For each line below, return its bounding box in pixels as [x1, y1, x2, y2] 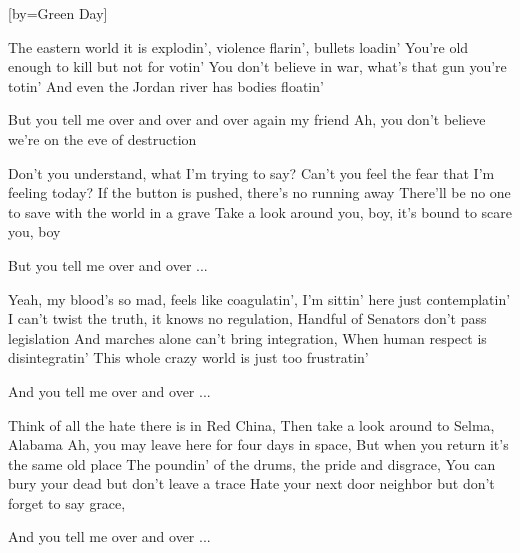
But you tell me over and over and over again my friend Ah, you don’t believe [8, 109, 486, 130]
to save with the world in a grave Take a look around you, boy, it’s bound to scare [8, 201, 512, 222]
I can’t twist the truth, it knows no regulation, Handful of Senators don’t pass [8, 308, 487, 329]
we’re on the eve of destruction [8, 128, 197, 149]
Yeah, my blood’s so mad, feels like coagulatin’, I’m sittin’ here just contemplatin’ [8, 288, 511, 309]
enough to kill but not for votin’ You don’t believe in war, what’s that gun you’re [8, 56, 507, 77]
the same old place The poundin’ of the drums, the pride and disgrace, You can [8, 453, 496, 474]
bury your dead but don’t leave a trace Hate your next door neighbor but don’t [8, 473, 495, 494]
